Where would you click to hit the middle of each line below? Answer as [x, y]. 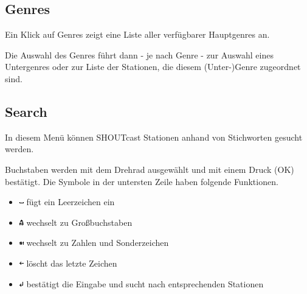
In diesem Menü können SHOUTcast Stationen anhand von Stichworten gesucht [154, 137]
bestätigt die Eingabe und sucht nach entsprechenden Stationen [145, 283]
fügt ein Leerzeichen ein [71, 202]
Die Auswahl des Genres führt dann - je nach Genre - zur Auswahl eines [139, 54]
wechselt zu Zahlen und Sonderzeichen [98, 243]
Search [26, 111]
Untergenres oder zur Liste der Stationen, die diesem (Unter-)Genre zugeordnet [153, 67]
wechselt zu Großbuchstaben [79, 222]
